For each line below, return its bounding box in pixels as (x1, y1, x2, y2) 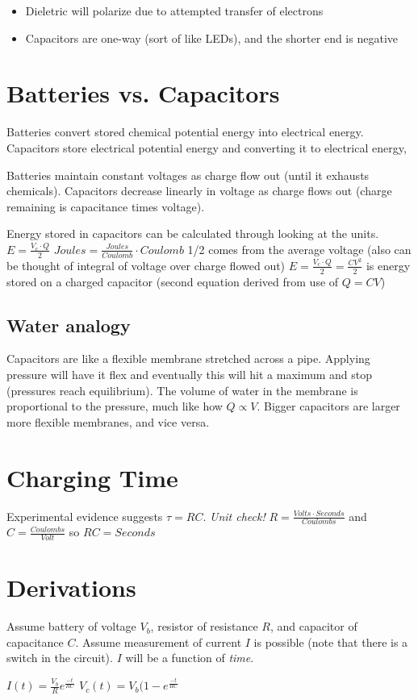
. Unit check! (203, 507, 265, 524)
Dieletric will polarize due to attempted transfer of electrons (25, 2, 324, 19)
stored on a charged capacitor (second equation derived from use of (6, 273, 339, 290)
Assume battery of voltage (6, 618, 136, 635)
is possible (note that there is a (253, 633, 408, 650)
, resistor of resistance (150, 618, 258, 635)
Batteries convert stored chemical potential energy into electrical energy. (6, 123, 364, 140)
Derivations (6, 571, 136, 604)
